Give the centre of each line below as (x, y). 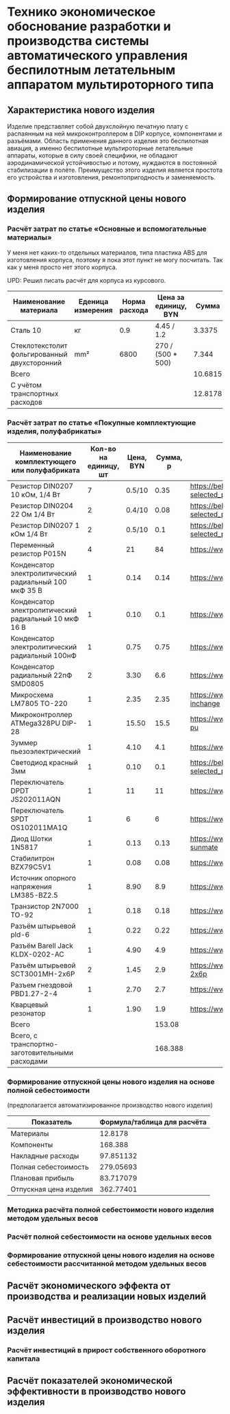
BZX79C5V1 (31, 867)
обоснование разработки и (89, 26)
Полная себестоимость (50, 1167)
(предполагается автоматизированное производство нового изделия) (110, 1105)
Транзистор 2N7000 (45, 906)
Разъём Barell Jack (42, 946)
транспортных (35, 393)
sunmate (204, 847)
